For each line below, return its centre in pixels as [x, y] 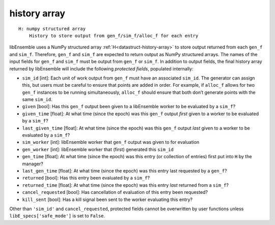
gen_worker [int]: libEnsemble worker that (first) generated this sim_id [98, 149]
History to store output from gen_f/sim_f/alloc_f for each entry [114, 35]
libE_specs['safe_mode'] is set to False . [57, 216]
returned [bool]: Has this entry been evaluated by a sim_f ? [86, 178]
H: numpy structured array [52, 29]
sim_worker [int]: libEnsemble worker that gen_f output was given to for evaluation [111, 142]
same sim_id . [37, 99]
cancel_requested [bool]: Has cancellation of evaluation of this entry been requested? [115, 192]
